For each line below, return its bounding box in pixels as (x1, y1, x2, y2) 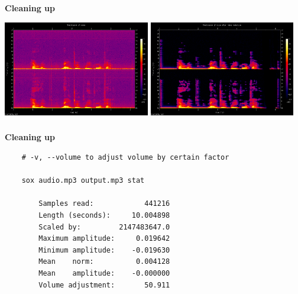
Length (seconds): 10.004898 (38, 211, 170, 219)
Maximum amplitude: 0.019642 (38, 234, 170, 243)
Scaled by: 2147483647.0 (38, 222, 170, 231)
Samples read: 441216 (38, 199, 170, 208)
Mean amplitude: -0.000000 (38, 269, 170, 277)
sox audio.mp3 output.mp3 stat (21, 176, 145, 185)
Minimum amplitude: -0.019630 (38, 245, 170, 254)
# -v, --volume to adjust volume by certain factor (21, 153, 229, 162)
